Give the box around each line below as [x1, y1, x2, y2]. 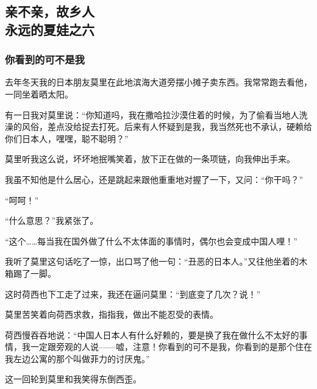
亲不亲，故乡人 [5, 2, 94, 21]
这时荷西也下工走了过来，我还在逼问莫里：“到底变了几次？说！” [5, 287, 261, 300]
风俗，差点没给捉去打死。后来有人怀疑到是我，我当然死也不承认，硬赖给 [21, 120, 312, 133]
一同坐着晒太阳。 [5, 87, 73, 100]
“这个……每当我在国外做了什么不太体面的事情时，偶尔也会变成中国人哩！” [5, 234, 297, 247]
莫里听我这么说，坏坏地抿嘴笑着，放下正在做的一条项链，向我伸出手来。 [5, 152, 295, 165]
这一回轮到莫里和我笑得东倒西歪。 [5, 373, 141, 385]
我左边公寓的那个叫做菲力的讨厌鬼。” [5, 352, 150, 365]
